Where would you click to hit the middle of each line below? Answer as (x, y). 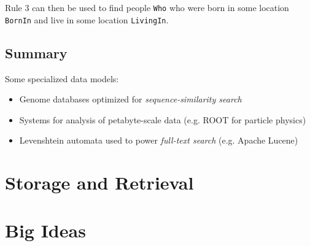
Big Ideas (45, 230)
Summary (36, 52)
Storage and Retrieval (99, 183)
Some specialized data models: (62, 78)
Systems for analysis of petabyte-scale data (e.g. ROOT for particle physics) (163, 119)
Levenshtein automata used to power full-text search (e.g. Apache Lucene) (159, 140)
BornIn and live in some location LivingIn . (87, 19)
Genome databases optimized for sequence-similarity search (130, 99)
